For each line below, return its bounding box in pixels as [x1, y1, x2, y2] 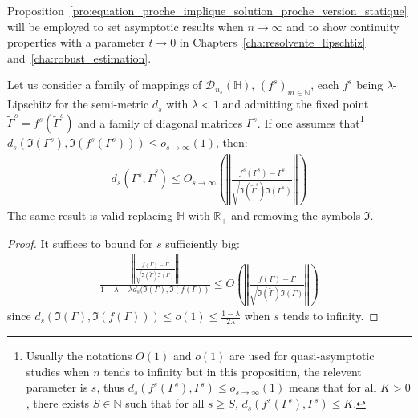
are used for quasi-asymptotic [229, 347, 375, 364]
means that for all [289, 379, 377, 396]
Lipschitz [7, 95, 52, 112]
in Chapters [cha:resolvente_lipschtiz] [179, 34, 366, 51]
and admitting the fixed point [222, 95, 369, 112]
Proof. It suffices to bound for [7, 234, 153, 251]
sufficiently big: [165, 234, 240, 251]
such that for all [125, 395, 205, 412]
